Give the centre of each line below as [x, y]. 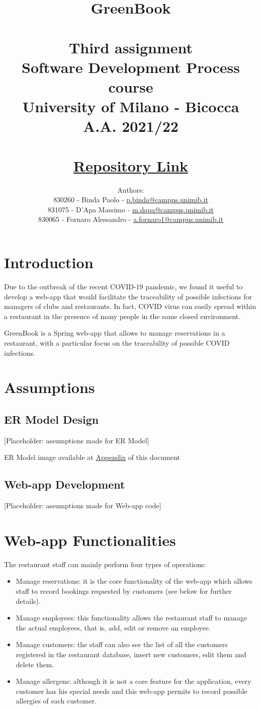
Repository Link [131, 165]
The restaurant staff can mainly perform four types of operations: [105, 564]
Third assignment [131, 47]
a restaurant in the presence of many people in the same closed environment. [122, 316]
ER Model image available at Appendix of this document [92, 457]
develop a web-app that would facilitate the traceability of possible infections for [128, 296]
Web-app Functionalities [90, 540]
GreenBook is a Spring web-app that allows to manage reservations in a [115, 333]
